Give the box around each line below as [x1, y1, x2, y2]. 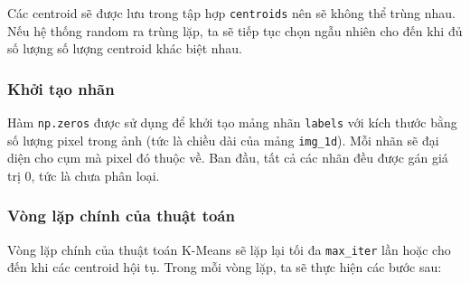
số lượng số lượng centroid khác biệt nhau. [7, 39, 242, 58]
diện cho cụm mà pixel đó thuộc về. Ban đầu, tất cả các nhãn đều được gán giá [7, 148, 448, 167]
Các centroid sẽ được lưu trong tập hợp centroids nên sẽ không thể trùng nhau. [7, 4, 456, 22]
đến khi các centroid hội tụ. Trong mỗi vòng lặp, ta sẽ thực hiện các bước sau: [7, 258, 442, 277]
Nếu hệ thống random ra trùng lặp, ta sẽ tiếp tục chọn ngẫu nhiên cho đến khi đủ [7, 21, 463, 40]
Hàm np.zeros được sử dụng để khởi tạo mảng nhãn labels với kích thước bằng [7, 113, 457, 132]
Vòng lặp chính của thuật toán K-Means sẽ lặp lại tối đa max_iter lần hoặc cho [7, 240, 451, 258]
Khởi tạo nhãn [7, 77, 115, 99]
